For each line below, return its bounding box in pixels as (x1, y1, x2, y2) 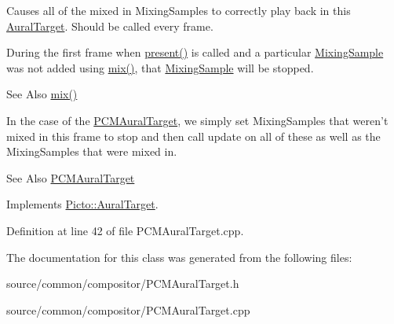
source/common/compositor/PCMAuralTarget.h (6, 275, 239, 292)
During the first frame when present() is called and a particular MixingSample (6, 44, 384, 61)
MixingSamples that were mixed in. (6, 143, 177, 160)
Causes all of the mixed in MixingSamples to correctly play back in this (6, 2, 351, 18)
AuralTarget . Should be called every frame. (6, 17, 213, 34)
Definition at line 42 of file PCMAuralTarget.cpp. (6, 222, 244, 238)
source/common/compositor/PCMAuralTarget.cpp (6, 301, 250, 318)
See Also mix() (6, 86, 78, 102)
